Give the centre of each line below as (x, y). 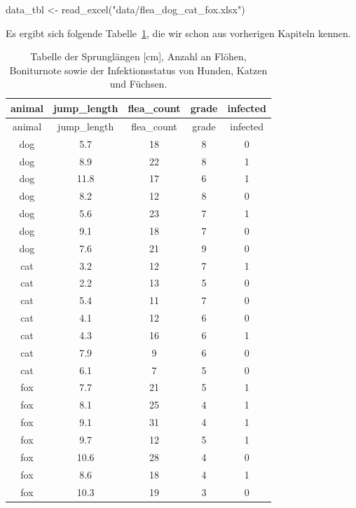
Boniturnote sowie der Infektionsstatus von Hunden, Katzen (138, 70)
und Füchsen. (138, 84)
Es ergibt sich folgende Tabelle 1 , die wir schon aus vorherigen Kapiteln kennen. (178, 33)
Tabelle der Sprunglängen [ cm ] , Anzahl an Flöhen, (138, 56)
